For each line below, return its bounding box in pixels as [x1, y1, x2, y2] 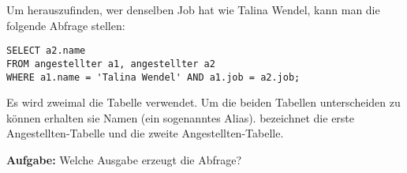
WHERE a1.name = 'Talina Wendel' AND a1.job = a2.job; [6, 71, 301, 83]
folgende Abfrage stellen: [6, 17, 125, 33]
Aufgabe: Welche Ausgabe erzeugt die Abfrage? [6, 151, 242, 167]
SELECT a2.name [6, 45, 86, 57]
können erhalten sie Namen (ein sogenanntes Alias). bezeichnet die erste [6, 109, 355, 126]
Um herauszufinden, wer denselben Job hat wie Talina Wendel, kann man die [6, 2, 380, 17]
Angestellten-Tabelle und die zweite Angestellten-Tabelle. [6, 125, 284, 141]
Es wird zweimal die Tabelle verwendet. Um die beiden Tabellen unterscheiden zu [6, 94, 401, 111]
